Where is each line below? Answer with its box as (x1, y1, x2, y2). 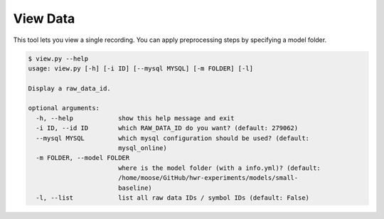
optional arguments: (28, 104, 100, 112)
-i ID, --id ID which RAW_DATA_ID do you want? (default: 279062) (36, 124, 299, 132)
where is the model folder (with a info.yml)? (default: (117, 164, 321, 172)
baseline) (117, 183, 152, 192)
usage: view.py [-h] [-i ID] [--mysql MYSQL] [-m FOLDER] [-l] (28, 64, 254, 73)
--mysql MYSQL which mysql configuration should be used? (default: (36, 134, 309, 142)
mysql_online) (117, 144, 167, 152)
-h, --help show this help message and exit (36, 114, 235, 122)
